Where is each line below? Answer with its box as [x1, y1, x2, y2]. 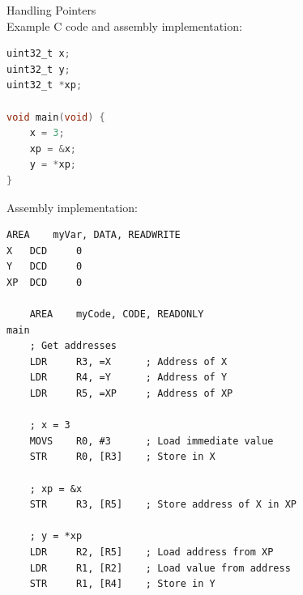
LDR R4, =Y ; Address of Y [29, 372, 228, 384]
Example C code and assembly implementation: [6, 17, 242, 34]
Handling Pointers [6, 2, 96, 18]
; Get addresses [29, 340, 117, 352]
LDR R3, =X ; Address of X [29, 355, 228, 368]
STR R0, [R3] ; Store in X [29, 451, 216, 463]
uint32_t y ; [6, 63, 70, 75]
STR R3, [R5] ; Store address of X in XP [29, 499, 297, 511]
